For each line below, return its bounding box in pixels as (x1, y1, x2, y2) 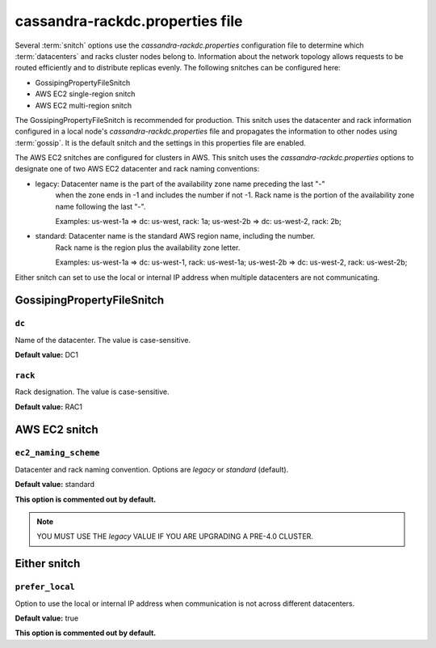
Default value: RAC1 (15, 401, 83, 412)
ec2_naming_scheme (15, 447, 100, 459)
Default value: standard (15, 480, 95, 489)
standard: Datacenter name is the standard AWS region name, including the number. (35, 231, 316, 241)
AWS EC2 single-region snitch (35, 89, 136, 99)
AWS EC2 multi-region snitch (35, 100, 132, 110)
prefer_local (15, 582, 76, 592)
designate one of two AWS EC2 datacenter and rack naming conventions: (15, 164, 260, 174)
